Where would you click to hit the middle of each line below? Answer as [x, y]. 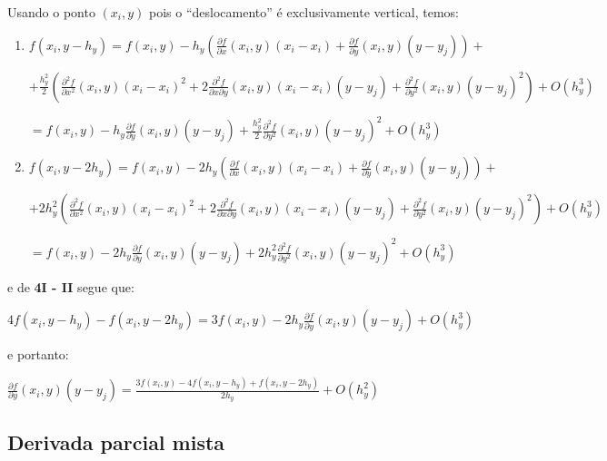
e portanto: [38, 354]
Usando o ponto [51, 12]
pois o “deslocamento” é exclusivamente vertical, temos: [304, 12]
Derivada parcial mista [116, 442]
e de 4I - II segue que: [71, 286]
